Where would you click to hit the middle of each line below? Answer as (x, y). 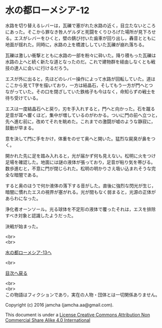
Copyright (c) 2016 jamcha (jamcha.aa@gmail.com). (59, 305)
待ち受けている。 (23, 98)
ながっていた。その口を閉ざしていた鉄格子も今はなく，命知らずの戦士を (80, 92)
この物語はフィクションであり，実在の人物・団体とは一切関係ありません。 (83, 294)
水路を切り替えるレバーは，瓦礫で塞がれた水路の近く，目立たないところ (80, 25)
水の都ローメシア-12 (47, 10)
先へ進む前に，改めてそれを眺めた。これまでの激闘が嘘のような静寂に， (80, 121)
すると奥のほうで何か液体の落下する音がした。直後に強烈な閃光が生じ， (80, 186)
